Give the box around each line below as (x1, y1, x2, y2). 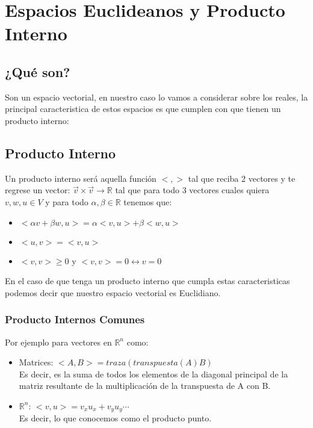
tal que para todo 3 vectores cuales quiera (115, 184, 270, 196)
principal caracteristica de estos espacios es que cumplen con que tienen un (5, 102, 281, 115)
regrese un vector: (5, 184, 70, 196)
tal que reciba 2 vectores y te (188, 172, 296, 184)
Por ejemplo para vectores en (5, 335, 112, 348)
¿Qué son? (5, 62, 70, 81)
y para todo (45, 195, 88, 208)
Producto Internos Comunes (5, 312, 145, 327)
